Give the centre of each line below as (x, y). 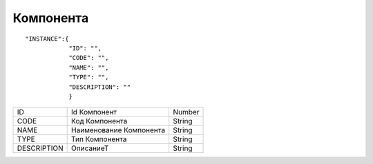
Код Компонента (99, 121)
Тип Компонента (99, 139)
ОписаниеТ (90, 148)
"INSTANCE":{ (47, 39)
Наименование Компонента (118, 130)
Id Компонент (94, 112)
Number (186, 112)
